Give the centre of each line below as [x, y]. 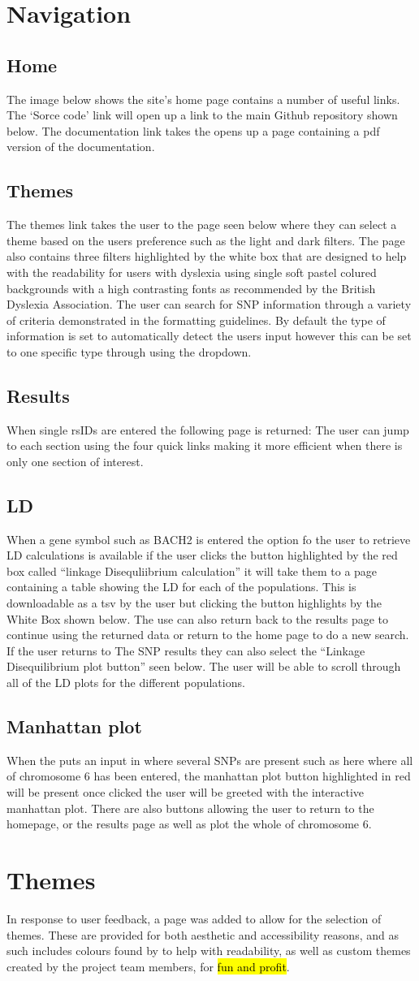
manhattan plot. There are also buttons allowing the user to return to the [190, 808]
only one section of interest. [75, 461]
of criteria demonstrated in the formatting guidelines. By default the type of [196, 320]
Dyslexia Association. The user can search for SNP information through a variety [209, 304]
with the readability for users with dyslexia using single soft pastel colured [192, 272]
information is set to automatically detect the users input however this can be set [209, 336]
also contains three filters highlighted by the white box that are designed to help [207, 256]
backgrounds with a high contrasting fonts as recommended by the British [191, 288]
